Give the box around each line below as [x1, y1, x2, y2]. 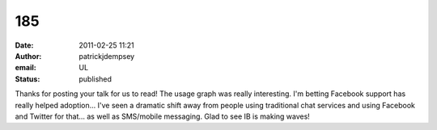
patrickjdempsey [78, 51, 135, 61]
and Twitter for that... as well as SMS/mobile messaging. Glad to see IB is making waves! [15, 111, 311, 121]
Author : [15, 51, 42, 61]
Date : [15, 40, 34, 50]
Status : [15, 73, 40, 84]
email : [15, 63, 36, 73]
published [78, 73, 112, 84]
